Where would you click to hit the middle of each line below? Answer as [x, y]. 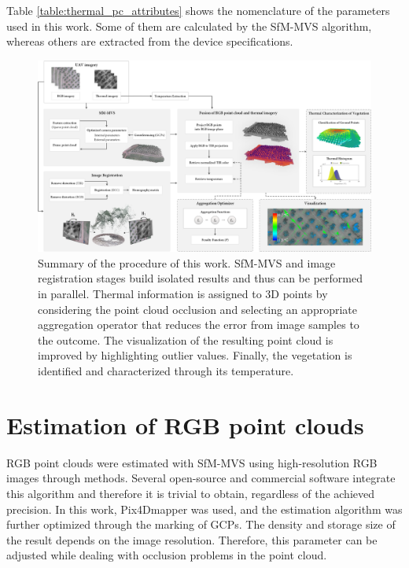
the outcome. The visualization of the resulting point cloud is [186, 339]
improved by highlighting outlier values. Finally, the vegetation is [195, 355]
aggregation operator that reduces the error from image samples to [199, 325]
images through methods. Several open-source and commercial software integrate [201, 478]
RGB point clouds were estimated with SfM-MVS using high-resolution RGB [192, 462]
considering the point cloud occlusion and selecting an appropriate [197, 309]
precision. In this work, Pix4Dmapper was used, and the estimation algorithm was [204, 509]
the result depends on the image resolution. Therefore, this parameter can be [192, 539]
